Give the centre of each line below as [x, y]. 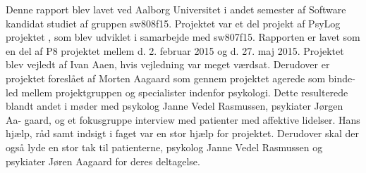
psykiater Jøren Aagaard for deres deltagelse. [103, 161]
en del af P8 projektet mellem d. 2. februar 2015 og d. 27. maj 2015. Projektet [175, 50]
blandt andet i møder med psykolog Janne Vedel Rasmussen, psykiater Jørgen [175, 106]
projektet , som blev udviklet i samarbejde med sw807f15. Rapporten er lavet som [183, 37]
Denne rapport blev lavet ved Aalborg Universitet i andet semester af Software [176, 9]
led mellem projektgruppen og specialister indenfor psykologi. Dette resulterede [177, 92]
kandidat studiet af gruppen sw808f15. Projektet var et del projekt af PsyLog [173, 23]
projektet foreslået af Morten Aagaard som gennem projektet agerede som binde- [181, 78]
